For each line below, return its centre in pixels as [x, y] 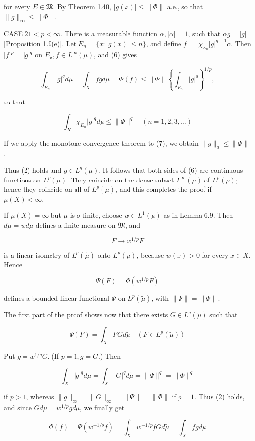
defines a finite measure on [76, 224]
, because [150, 254]
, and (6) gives [115, 55]
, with [160, 298]
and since [18, 407]
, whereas [40, 397]
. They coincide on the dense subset [120, 179]
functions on [23, 179]
